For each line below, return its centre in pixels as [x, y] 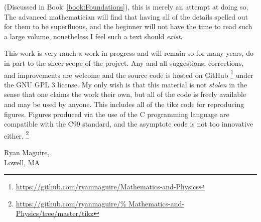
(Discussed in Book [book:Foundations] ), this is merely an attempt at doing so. [126, 7]
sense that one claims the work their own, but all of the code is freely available [125, 94]
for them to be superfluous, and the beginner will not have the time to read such [128, 26]
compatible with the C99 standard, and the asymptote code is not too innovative [129, 124]
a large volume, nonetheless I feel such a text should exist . [93, 36]
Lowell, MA [22, 162]
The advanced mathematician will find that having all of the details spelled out [126, 16]
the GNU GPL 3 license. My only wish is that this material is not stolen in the [126, 84]
